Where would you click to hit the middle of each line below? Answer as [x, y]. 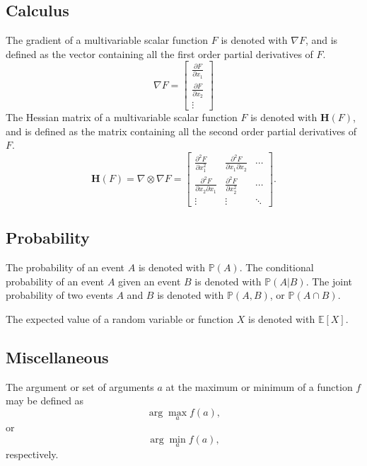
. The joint [329, 281]
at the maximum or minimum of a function [259, 386]
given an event [150, 281]
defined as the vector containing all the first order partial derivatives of [159, 53]
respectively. [32, 454]
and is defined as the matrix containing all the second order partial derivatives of [181, 131]
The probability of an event [65, 267]
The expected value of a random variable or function [120, 318]
